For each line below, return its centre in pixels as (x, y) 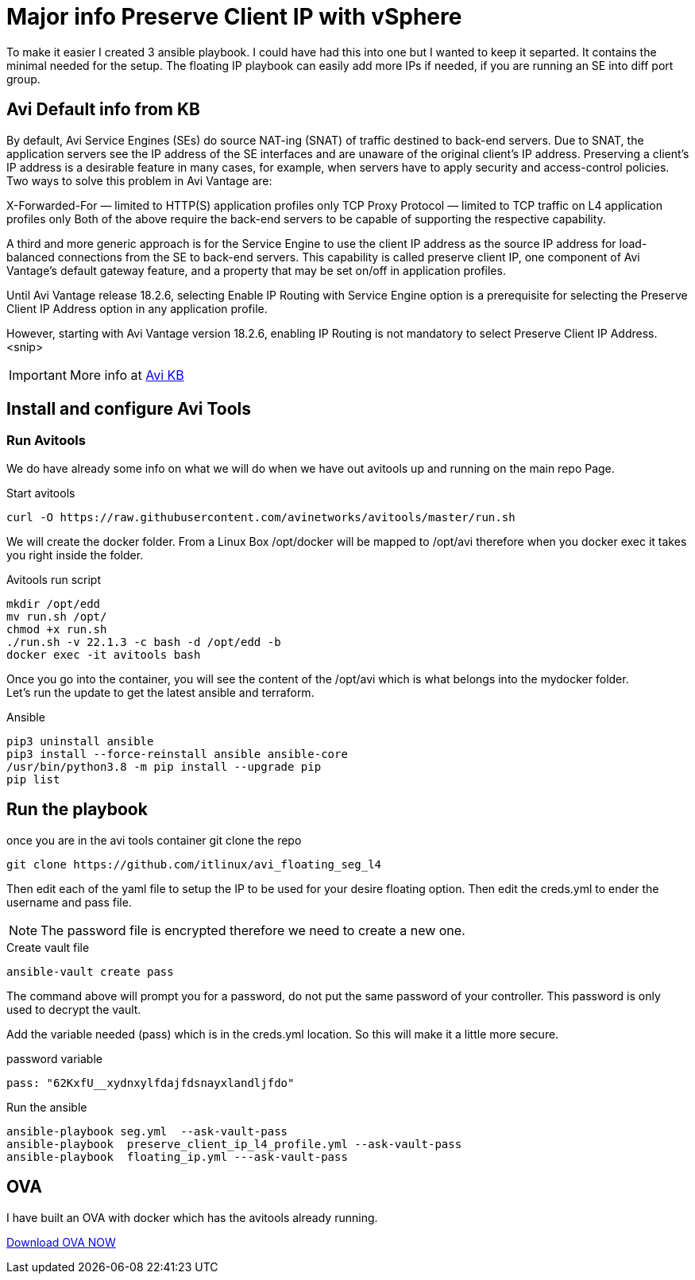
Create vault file (48, 947)
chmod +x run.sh (57, 629)
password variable (54, 1058)
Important (38, 375)
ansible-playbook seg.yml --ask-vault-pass (147, 1131)
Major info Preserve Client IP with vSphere (234, 17)
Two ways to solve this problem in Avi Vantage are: (139, 180)
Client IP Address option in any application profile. (137, 308)
